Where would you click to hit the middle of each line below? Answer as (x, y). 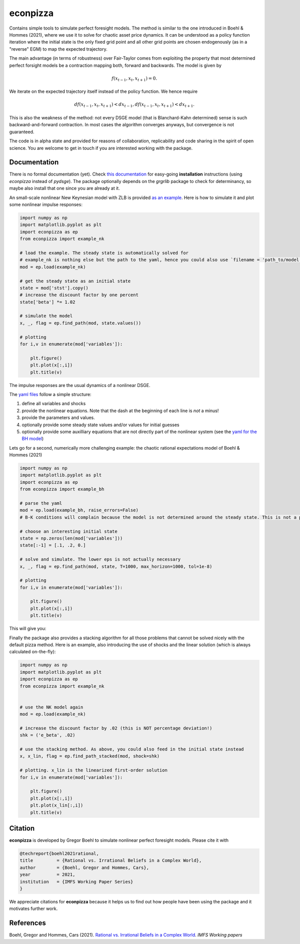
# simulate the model (46, 316)
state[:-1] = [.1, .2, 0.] (53, 545)
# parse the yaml (41, 503)
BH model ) (33, 439)
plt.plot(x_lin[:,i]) (57, 805)
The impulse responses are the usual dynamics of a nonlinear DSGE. (80, 385)
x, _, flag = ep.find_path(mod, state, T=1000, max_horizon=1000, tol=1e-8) (116, 566)
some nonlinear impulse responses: (46, 205)
